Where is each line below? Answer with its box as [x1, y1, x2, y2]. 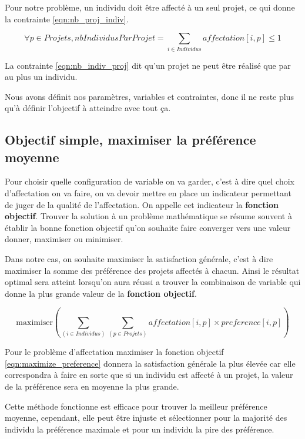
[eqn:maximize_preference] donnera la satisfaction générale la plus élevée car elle [5, 357, 296, 369]
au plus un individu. [5, 71, 78, 83]
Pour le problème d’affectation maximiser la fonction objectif [5, 346, 224, 358]
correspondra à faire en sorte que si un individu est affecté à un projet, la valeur [5, 368, 293, 381]
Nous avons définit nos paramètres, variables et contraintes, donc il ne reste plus [5, 90, 294, 102]
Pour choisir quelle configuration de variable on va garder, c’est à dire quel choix [5, 175, 294, 187]
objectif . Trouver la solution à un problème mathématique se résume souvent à [5, 210, 292, 222]
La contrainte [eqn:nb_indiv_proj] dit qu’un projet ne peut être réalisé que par [5, 59, 291, 71]
